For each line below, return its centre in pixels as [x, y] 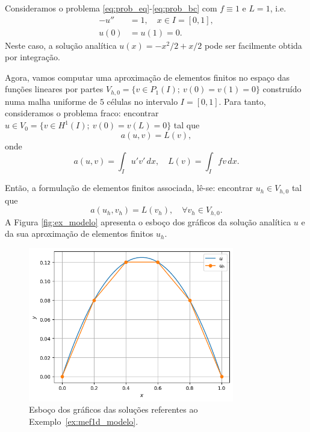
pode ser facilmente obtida [253, 45]
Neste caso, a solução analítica [61, 45]
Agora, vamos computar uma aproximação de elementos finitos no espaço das [147, 77]
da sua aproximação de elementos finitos [79, 233]
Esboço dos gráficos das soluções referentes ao [113, 409]
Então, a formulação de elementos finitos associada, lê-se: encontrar [129, 188]
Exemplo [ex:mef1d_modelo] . [84, 421]
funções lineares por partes [54, 89]
